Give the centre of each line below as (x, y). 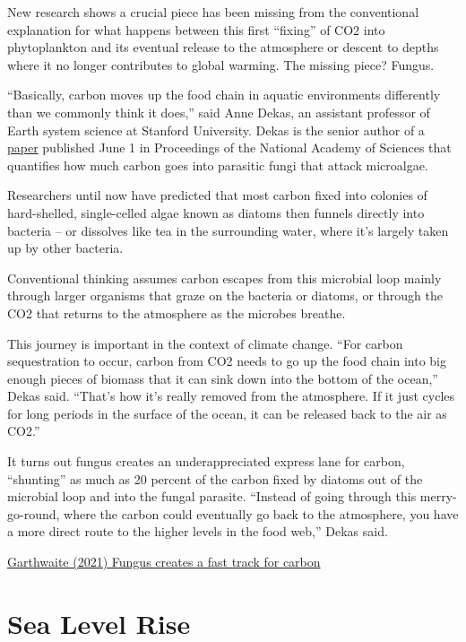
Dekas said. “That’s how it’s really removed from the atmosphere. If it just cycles (231, 396)
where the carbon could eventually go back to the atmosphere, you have (261, 513)
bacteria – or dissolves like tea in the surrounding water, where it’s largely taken (228, 230)
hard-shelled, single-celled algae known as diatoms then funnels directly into (216, 212)
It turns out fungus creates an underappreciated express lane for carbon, (206, 461)
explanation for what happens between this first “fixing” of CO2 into (196, 29)
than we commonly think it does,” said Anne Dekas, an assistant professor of (219, 112)
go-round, (34, 513)
